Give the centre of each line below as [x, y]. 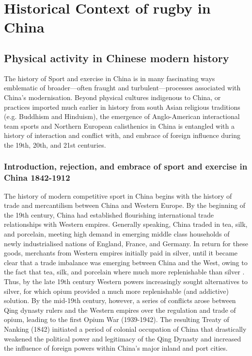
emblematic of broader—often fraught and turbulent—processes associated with [122, 88]
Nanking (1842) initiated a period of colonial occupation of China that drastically [125, 329]
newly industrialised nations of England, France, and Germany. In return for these [126, 243]
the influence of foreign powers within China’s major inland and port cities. [116, 348]
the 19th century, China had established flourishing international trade [109, 214]
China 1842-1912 [37, 178]
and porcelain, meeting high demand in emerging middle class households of [117, 234]
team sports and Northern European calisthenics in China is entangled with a [119, 126]
